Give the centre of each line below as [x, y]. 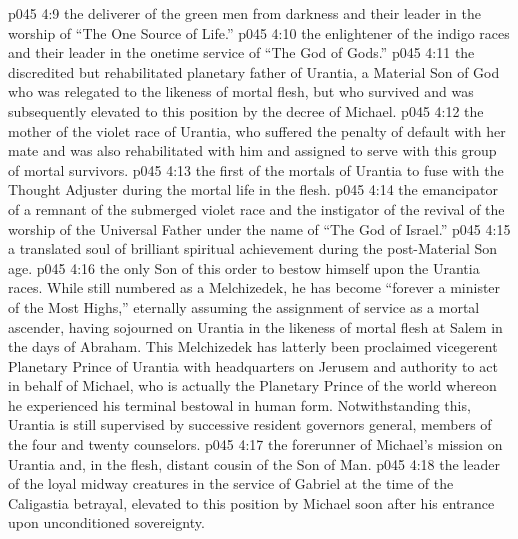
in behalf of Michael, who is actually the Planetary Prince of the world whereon [252, 385]
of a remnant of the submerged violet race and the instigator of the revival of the [256, 208]
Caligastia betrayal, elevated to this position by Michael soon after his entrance [251, 502]
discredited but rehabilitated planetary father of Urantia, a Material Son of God [254, 71]
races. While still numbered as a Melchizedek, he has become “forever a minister [254, 287]
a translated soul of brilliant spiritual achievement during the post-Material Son [253, 248]
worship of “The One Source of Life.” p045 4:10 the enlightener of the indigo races [259, 32]
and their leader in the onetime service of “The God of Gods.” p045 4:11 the [241, 52]
